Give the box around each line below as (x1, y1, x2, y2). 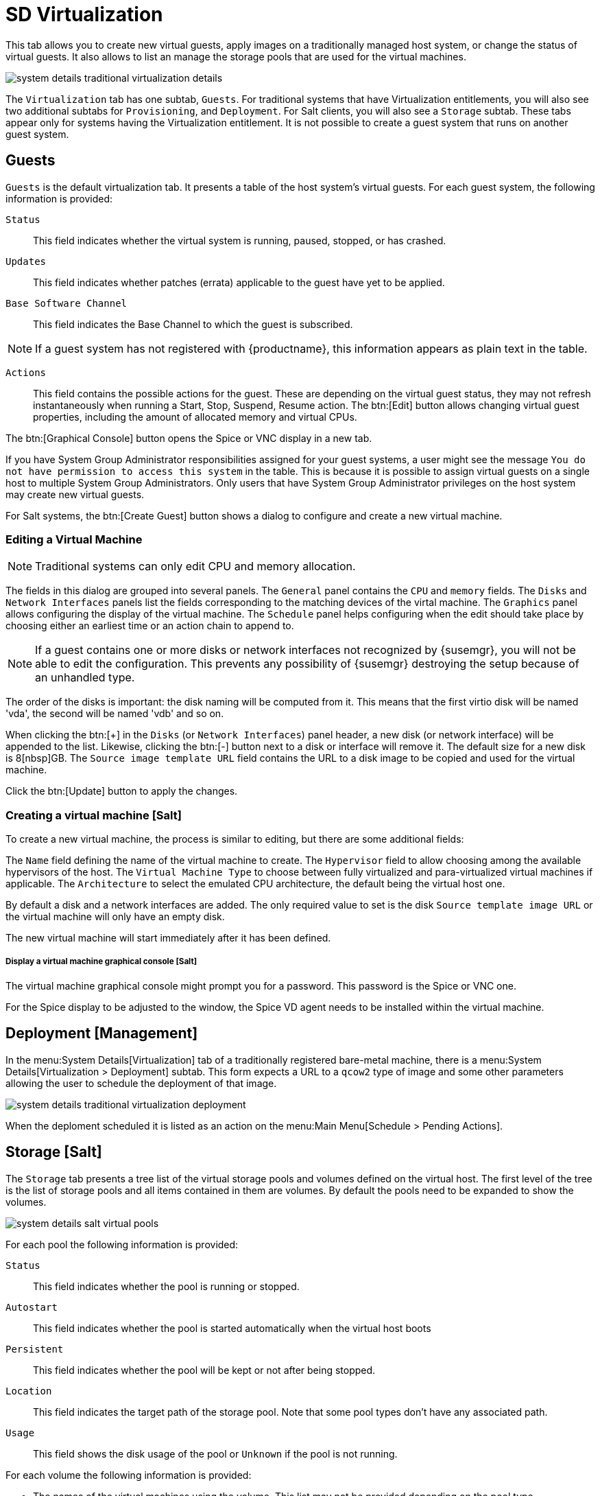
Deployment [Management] (5, 1025, 198, 1042)
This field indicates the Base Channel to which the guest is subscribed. (33, 318, 353, 330)
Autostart (5, 1301, 58, 1313)
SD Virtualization (5, 3, 163, 26)
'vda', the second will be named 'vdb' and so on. (5, 708, 224, 720)
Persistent (5, 1343, 64, 1355)
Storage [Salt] (5, 1143, 102, 1161)
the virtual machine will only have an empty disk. (5, 911, 225, 923)
